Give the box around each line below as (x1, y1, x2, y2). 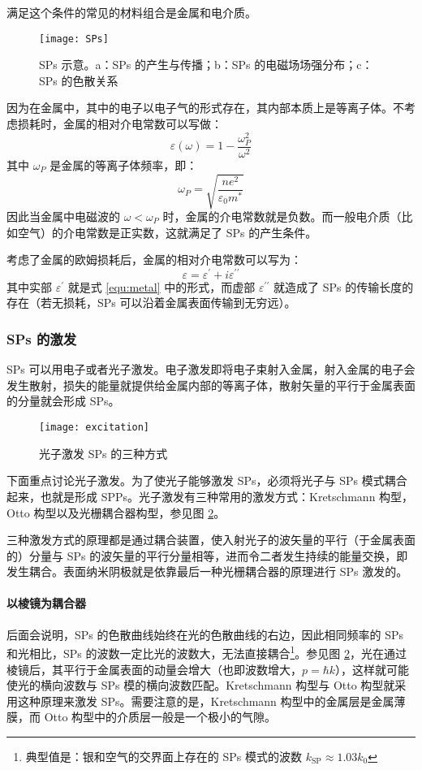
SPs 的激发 (6, 329, 77, 348)
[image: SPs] (39, 32, 109, 45)
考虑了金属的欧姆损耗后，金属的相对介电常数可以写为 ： (6, 251, 302, 268)
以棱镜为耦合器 (6, 595, 86, 612)
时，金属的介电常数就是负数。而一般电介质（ (162, 208, 402, 225)
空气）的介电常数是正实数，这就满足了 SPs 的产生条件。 (17, 223, 317, 240)
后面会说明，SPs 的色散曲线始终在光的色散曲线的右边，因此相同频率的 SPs (6, 625, 403, 642)
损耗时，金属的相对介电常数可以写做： (17, 115, 222, 132)
